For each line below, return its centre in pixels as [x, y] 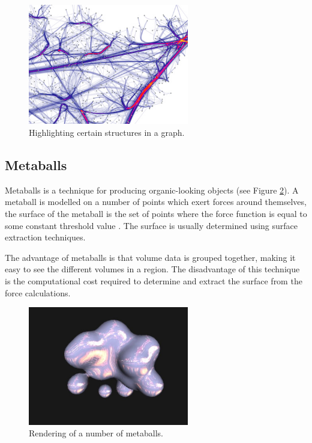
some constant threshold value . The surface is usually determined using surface [151, 225]
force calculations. [38, 292]
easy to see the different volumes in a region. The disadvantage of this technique [152, 269]
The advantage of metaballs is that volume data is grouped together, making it [150, 257]
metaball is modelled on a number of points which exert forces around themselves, [156, 202]
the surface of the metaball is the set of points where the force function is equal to [156, 213]
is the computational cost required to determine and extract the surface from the [154, 280]
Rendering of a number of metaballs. [96, 433]
